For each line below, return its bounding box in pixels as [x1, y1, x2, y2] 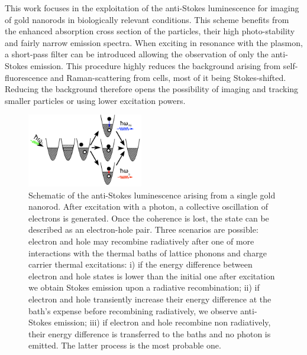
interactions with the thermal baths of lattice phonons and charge [28, 246, 267, 259]
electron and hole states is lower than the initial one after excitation [28, 269, 275, 282]
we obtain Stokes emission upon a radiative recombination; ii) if [28, 281, 260, 294]
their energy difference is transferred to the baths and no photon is [28, 327, 271, 340]
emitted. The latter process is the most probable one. [28, 339, 221, 351]
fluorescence [5, 71, 48, 83]
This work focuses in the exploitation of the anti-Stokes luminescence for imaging [5, 2, 299, 14]
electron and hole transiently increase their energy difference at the [28, 292, 272, 305]
